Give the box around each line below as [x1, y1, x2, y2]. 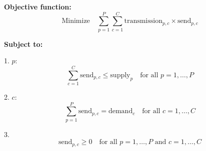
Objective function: [4, 1, 71, 11]
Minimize [61, 17, 90, 25]
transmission [124, 17, 162, 25]
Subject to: [4, 38, 43, 49]
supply [110, 71, 130, 79]
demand [108, 108, 133, 115]
